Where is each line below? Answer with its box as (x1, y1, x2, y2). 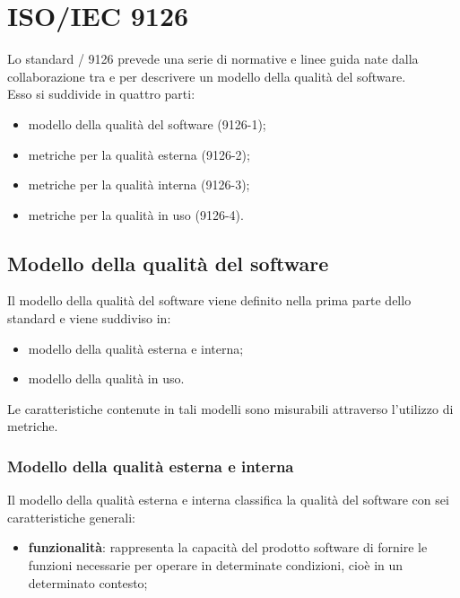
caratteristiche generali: (7, 507, 135, 526)
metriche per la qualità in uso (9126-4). (28, 205, 244, 224)
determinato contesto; (28, 573, 148, 592)
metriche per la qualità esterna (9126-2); (28, 145, 250, 163)
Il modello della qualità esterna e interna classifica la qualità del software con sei (7, 490, 449, 509)
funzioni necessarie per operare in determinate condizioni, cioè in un (28, 556, 404, 575)
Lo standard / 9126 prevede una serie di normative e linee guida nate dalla (7, 49, 419, 68)
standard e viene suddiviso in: (7, 309, 171, 328)
